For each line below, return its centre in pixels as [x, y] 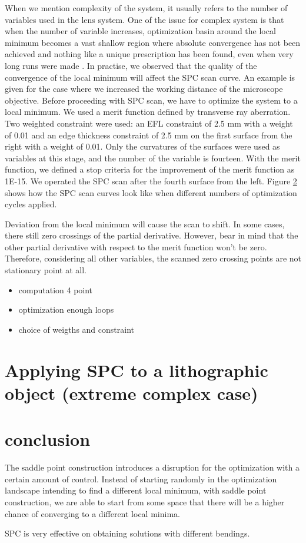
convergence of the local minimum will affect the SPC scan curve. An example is [150, 77]
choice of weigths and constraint [76, 329]
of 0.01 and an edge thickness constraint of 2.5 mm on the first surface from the [149, 135]
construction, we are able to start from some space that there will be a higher [145, 501]
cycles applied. [31, 204]
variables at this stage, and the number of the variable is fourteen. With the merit [153, 158]
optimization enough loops [66, 309]
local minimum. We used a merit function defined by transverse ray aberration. [148, 112]
